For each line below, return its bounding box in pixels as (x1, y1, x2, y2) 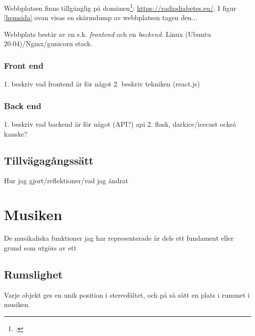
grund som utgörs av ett (4, 242, 77, 252)
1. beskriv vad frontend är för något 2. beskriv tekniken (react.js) (4, 79, 200, 89)
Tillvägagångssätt (4, 152, 94, 168)
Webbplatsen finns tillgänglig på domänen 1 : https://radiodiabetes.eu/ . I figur (4, 1, 236, 13)
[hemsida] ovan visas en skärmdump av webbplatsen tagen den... (4, 12, 198, 23)
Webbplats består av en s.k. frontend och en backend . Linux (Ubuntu (4, 28, 211, 39)
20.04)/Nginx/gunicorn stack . (4, 38, 93, 49)
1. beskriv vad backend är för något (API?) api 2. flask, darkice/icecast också (4, 119, 236, 129)
